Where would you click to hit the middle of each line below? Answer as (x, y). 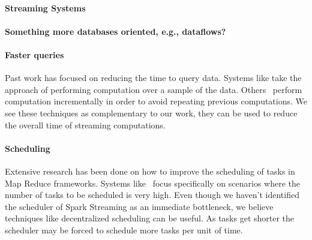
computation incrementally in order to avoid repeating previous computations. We (156, 101)
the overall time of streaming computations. (85, 124)
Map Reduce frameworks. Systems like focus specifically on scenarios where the (153, 183)
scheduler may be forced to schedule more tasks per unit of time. (124, 229)
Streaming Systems (45, 7)
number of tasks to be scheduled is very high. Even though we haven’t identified (152, 195)
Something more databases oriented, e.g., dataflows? (115, 31)
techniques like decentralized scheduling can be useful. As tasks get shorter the (150, 218)
